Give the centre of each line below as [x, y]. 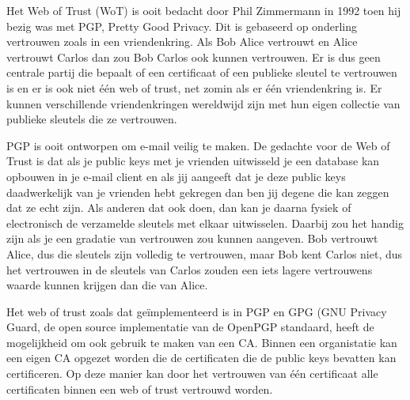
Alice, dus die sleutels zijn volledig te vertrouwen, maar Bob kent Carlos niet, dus [205, 253]
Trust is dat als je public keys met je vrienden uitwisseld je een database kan [193, 161]
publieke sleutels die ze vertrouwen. [92, 119]
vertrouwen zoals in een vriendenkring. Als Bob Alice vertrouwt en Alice [182, 42]
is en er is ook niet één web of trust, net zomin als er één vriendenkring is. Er [194, 87]
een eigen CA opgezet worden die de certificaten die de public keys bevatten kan [201, 358]
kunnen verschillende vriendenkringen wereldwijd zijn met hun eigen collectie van [203, 103]
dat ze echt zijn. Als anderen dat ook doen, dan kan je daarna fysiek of [179, 208]
